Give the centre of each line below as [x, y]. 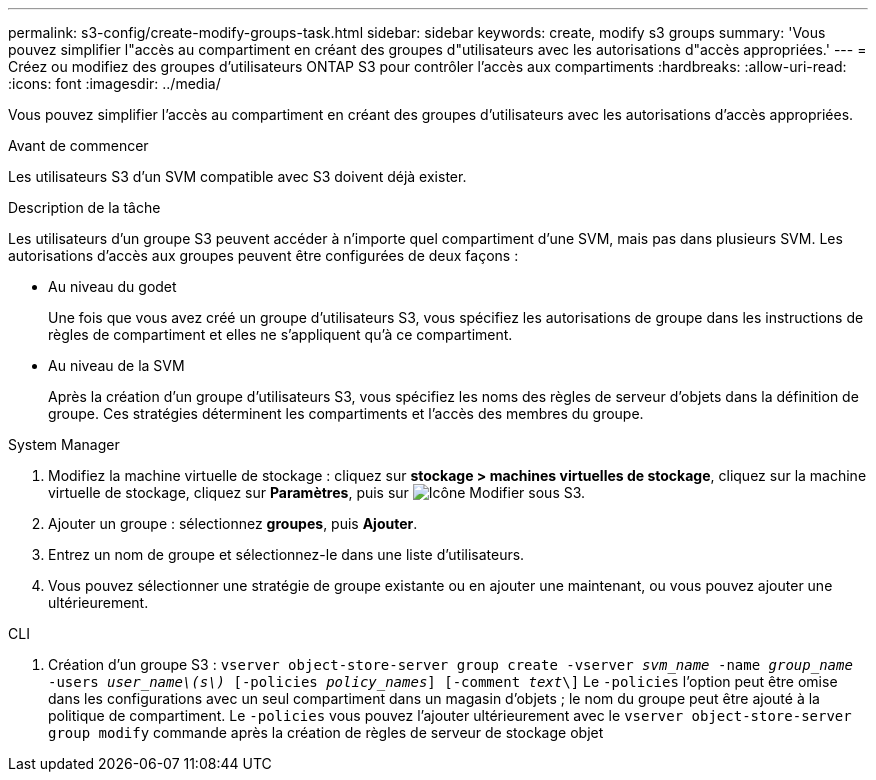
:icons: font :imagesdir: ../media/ [114, 83]
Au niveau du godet [112, 286]
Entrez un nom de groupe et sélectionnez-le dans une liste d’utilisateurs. [286, 554]
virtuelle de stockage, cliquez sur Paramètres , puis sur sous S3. [317, 492]
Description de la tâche [84, 207]
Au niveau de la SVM [116, 365]
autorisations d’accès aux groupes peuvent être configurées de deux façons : [263, 255]
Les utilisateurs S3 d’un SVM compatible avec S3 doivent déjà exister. [237, 176]
